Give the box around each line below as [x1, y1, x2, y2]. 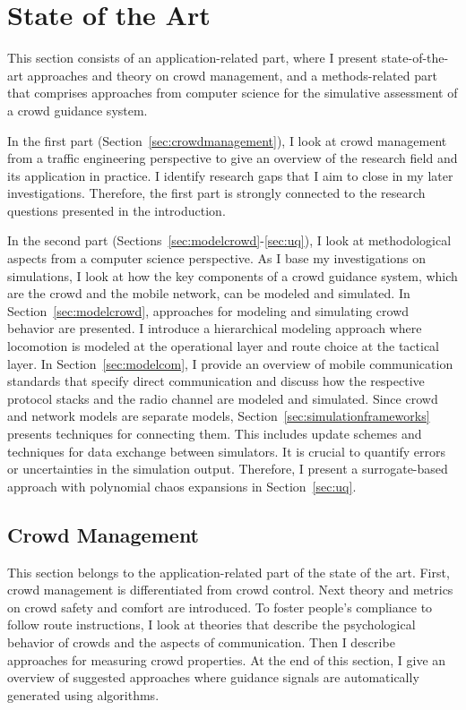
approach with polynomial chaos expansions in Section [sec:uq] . [7, 476, 357, 495]
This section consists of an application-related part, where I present [7, 48, 378, 67]
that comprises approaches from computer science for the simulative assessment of [7, 83, 458, 102]
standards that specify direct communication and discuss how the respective [7, 372, 425, 390]
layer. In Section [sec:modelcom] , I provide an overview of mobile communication [7, 354, 453, 372]
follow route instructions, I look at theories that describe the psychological [7, 615, 416, 634]
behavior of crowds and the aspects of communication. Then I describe [7, 632, 395, 651]
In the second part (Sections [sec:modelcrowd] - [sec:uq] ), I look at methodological [7, 231, 452, 250]
